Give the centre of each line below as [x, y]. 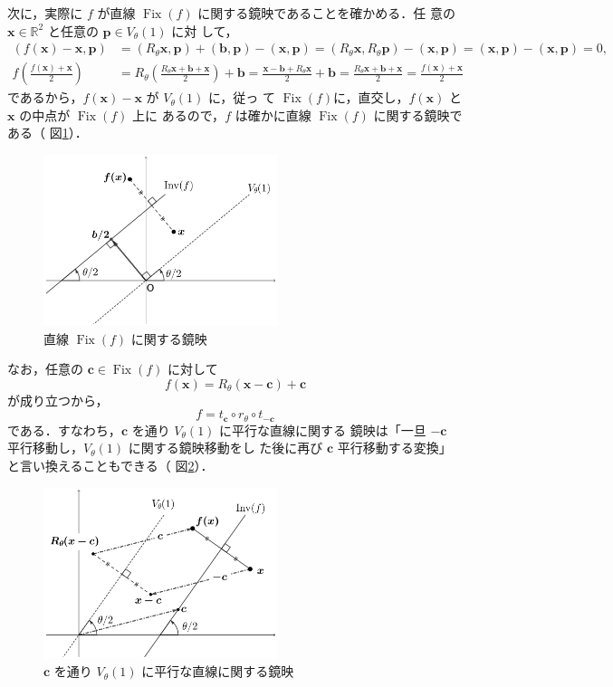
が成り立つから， [58, 400]
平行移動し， [45, 448]
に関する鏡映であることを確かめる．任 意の [326, 13]
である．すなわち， [64, 429]
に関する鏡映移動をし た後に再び [225, 448]
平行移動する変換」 [394, 448]
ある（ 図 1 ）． [48, 133]
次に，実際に [45, 13]
